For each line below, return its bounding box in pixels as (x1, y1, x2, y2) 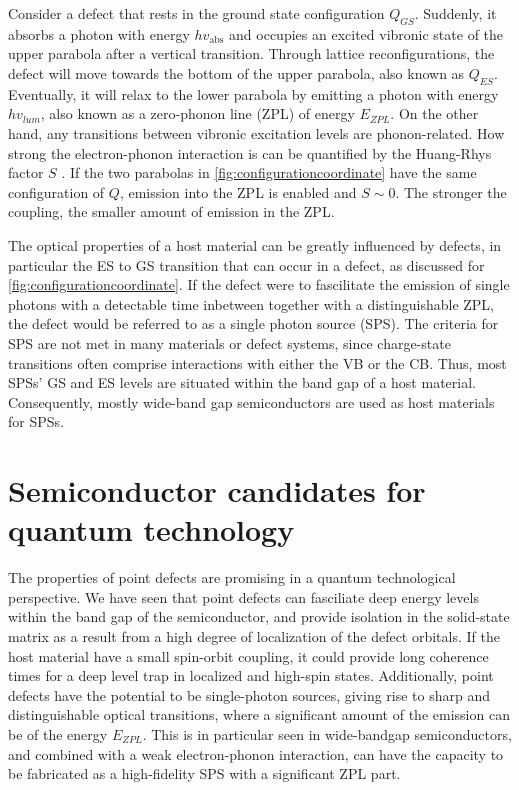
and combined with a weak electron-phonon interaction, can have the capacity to (8, 743, 504, 764)
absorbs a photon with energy (8, 23, 190, 44)
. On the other (390, 103, 479, 124)
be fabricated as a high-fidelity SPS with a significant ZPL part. (8, 763, 401, 784)
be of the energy (8, 723, 108, 744)
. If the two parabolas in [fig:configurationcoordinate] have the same (61, 162, 477, 183)
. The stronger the (395, 181, 507, 202)
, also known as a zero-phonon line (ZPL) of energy (40, 103, 355, 124)
